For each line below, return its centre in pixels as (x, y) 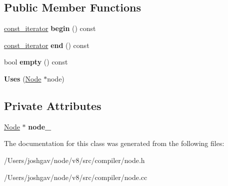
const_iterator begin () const (50, 28)
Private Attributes (53, 105)
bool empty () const (36, 62)
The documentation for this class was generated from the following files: (114, 143)
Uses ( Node (23, 78)
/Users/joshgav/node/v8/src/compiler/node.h (74, 160)
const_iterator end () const (47, 45)
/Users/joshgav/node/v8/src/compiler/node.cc (76, 177)
